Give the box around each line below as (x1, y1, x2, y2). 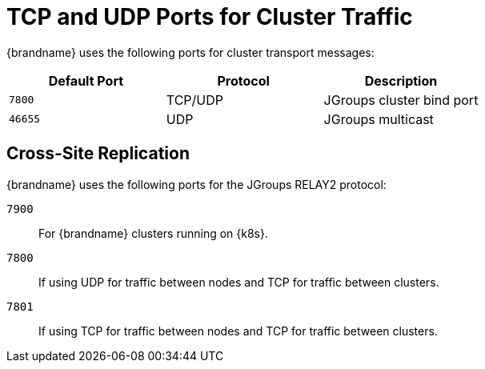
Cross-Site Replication (6, 143, 190, 164)
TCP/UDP (166, 91, 223, 108)
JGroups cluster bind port (323, 91, 479, 108)
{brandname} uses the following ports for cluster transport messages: (6, 45, 375, 59)
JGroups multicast (323, 110, 434, 127)
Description (364, 72, 438, 89)
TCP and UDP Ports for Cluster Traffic (6, 3, 413, 30)
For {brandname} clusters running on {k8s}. (38, 226, 268, 240)
